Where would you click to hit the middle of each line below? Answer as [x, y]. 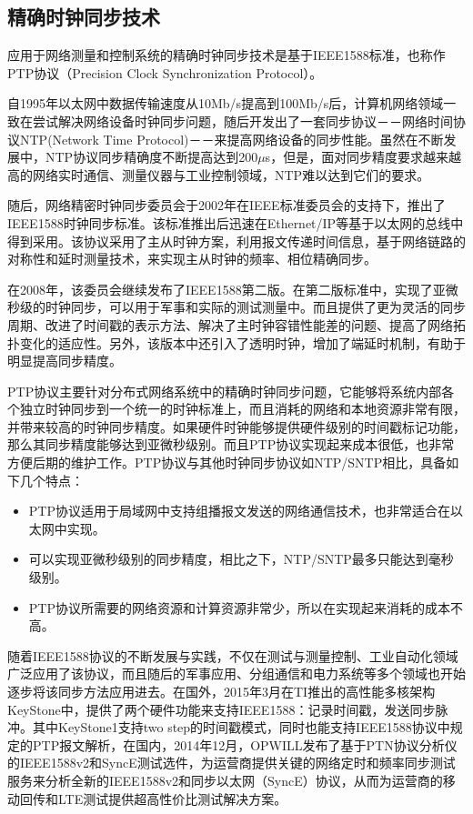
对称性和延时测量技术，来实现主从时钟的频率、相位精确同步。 [192, 259]
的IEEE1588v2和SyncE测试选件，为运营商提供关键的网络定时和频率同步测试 [231, 763]
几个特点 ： [51, 480]
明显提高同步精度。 [65, 361]
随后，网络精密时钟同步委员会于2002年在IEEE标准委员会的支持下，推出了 [226, 205]
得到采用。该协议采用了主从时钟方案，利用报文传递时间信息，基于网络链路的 [236, 241]
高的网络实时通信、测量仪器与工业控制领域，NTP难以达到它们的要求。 [219, 174]
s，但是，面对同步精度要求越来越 [363, 157]
